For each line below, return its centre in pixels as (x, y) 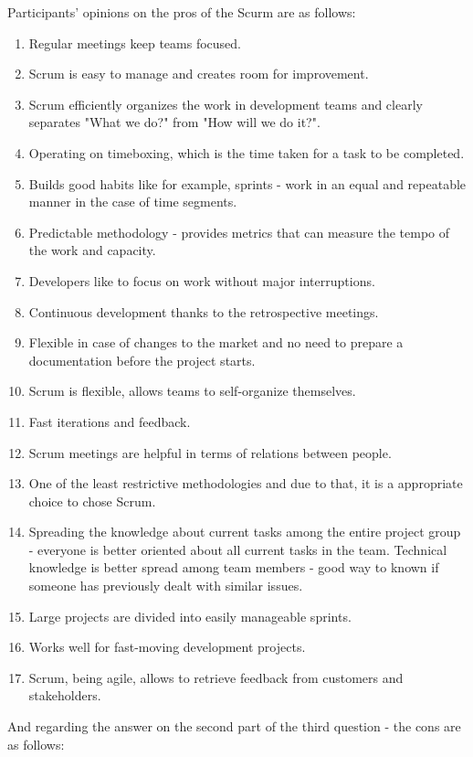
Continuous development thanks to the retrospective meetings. (204, 311)
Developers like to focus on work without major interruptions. (202, 280)
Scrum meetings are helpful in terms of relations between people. (210, 452)
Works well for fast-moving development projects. (167, 647)
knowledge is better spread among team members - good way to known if (234, 567)
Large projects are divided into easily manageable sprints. (190, 616)
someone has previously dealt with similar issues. (166, 586)
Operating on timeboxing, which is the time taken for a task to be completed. (247, 152)
